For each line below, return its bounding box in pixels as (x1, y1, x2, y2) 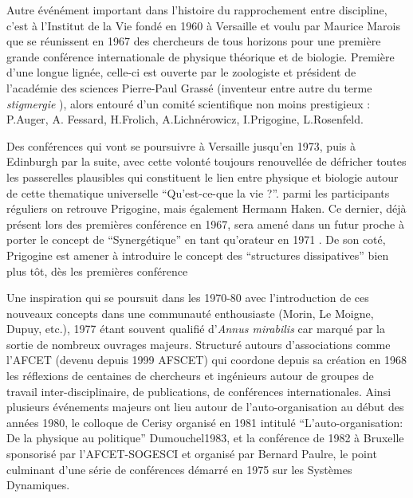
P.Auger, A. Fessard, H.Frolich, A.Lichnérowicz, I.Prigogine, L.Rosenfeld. (6, 111, 364, 127)
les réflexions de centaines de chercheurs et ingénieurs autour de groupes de (6, 367, 374, 384)
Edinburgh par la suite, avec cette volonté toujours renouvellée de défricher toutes (6, 153, 407, 170)
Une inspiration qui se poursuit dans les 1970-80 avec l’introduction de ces (6, 289, 369, 306)
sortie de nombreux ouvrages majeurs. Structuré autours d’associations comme (6, 335, 391, 352)
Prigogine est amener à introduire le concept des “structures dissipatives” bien (6, 246, 389, 263)
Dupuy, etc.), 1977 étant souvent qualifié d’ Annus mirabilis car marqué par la (6, 320, 385, 337)
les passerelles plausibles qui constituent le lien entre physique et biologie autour (6, 168, 399, 185)
